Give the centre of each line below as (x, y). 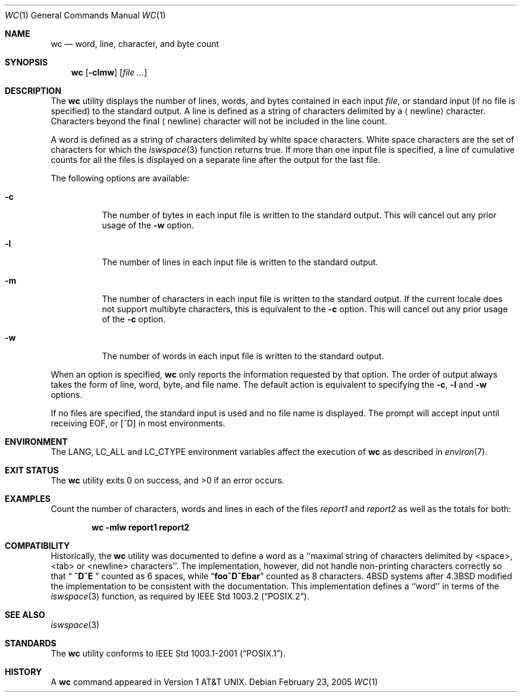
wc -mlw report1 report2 (141, 527)
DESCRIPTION (33, 91)
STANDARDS (31, 643)
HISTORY (23, 672)
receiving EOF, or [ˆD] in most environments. (138, 423)
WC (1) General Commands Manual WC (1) (85, 15)
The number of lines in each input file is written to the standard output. (240, 262)
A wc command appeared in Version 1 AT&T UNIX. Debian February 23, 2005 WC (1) (214, 682)
